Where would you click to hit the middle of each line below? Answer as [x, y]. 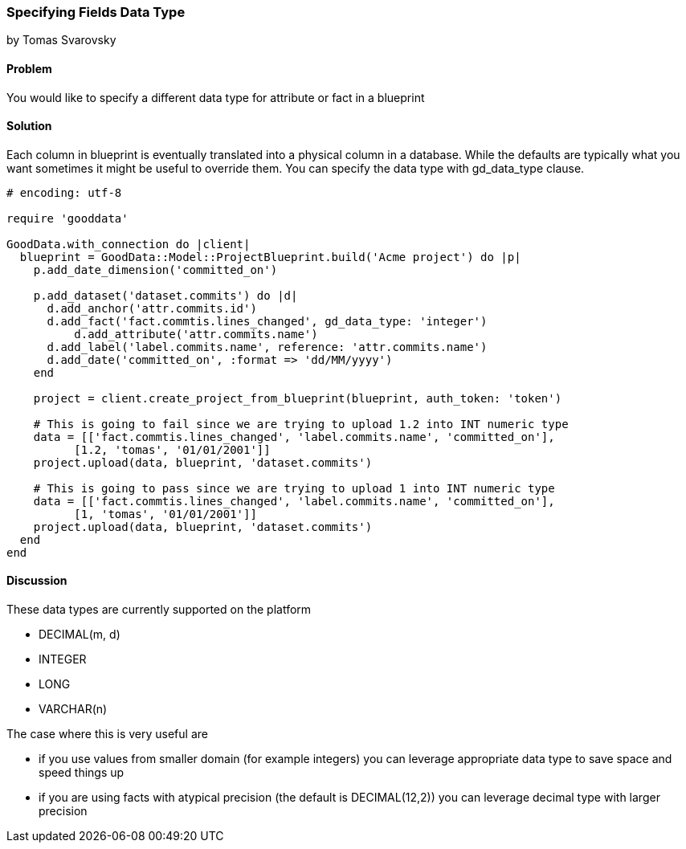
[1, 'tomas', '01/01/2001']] [165, 514]
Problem [29, 68]
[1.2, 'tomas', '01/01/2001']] [172, 449]
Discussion [37, 581]
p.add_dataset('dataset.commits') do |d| [165, 295]
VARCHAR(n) [73, 709]
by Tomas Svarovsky [61, 40]
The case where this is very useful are [107, 734]
